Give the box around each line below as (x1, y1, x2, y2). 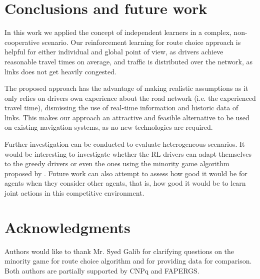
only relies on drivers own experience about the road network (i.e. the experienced (4, 92, 256, 103)
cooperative (4, 36, 40, 47)
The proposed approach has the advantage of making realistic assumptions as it (4, 83, 248, 93)
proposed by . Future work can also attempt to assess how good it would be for (4, 168, 247, 178)
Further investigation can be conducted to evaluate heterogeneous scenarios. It (4, 139, 245, 149)
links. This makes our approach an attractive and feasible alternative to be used (4, 112, 249, 122)
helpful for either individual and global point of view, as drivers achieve (4, 46, 223, 57)
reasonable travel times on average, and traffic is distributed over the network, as (4, 56, 253, 66)
